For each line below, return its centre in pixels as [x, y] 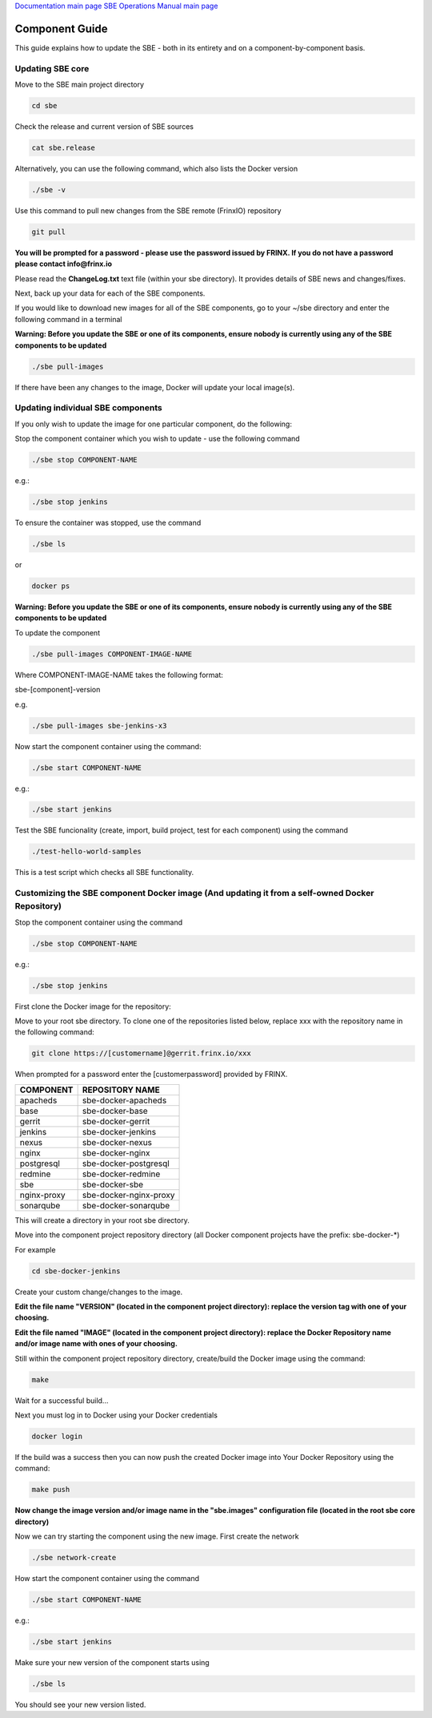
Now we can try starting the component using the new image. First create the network [157, 1537]
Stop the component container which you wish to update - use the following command [157, 439]
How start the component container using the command [107, 1578]
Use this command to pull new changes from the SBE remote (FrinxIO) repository [148, 210]
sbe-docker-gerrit [116, 1121]
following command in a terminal [68, 319]
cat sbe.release [64, 148]
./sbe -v [49, 190]
